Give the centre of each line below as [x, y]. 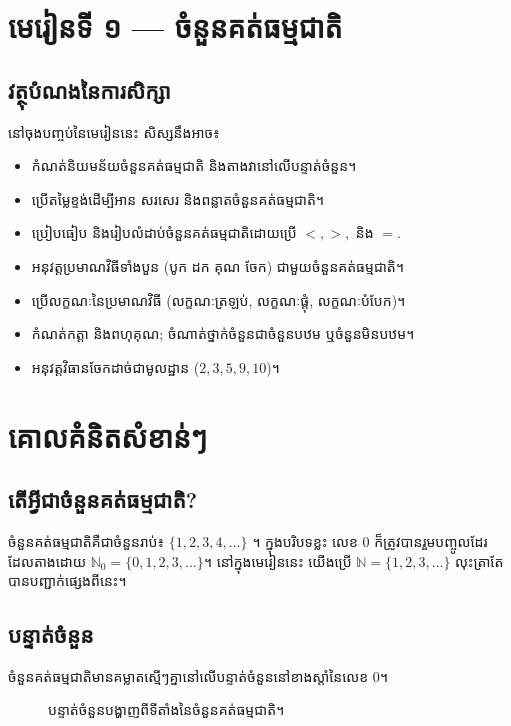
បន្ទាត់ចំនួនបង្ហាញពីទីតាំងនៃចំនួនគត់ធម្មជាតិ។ [166, 709]
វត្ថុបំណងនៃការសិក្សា [89, 89]
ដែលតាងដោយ [47, 560]
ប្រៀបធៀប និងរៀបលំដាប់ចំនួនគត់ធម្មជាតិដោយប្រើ [164, 232]
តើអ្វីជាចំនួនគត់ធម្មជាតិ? [103, 499]
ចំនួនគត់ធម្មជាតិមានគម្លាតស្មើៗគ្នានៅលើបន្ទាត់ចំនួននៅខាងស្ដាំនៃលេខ [188, 675]
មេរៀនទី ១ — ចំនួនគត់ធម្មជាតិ [175, 26]
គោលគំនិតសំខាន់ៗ [108, 435]
